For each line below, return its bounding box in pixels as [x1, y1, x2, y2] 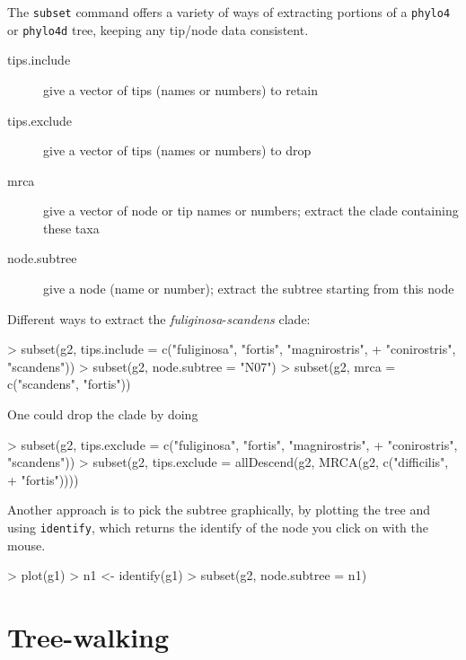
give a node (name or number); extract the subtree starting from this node [43, 279, 454, 298]
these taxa [43, 218, 100, 237]
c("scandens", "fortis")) [7, 374, 131, 393]
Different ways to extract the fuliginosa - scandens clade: [7, 309, 311, 328]
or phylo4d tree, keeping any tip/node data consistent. [7, 20, 309, 39]
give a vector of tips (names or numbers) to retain [43, 80, 319, 99]
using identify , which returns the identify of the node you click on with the [7, 518, 428, 536]
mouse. [7, 535, 46, 554]
